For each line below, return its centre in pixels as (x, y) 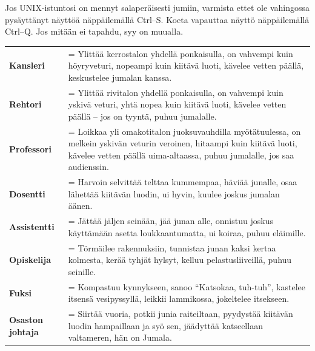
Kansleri (27, 65)
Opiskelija (30, 260)
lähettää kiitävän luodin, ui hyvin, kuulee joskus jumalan (174, 193)
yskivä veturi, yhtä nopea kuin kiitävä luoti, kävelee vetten (177, 104)
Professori (30, 148)
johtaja (24, 331)
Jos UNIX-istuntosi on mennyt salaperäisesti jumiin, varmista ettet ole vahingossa (157, 7)
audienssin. (88, 167)
